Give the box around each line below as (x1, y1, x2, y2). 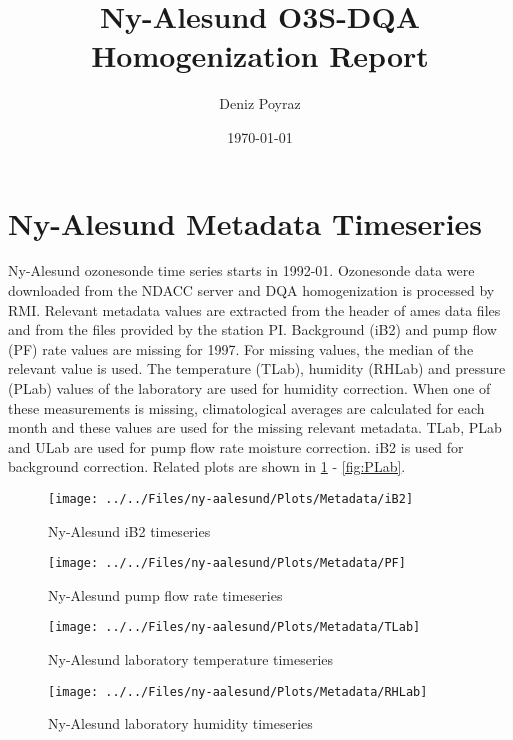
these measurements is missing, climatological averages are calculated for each (8, 397, 485, 418)
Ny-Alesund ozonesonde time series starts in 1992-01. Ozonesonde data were (8, 260, 475, 281)
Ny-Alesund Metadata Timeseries (8, 202, 483, 243)
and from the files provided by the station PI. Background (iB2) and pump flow (8, 319, 497, 340)
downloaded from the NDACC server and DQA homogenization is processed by (8, 280, 495, 301)
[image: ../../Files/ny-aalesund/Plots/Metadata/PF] (48, 556, 406, 571)
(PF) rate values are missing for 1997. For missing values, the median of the (8, 338, 474, 359)
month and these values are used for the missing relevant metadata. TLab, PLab (8, 417, 502, 438)
